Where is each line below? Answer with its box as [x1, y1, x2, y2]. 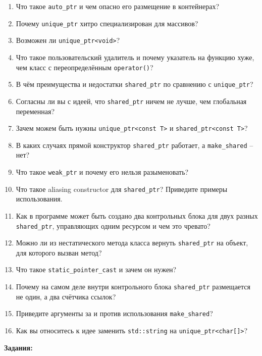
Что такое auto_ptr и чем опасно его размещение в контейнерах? [16, 1, 220, 11]
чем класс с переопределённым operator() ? [16, 62, 153, 72]
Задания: [4, 342, 33, 352]
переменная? [16, 106, 55, 116]
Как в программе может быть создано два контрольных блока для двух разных [16, 210, 258, 221]
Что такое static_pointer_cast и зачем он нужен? [16, 264, 177, 275]
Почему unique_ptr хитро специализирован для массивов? [16, 18, 198, 28]
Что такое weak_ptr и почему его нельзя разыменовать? [16, 167, 189, 177]
